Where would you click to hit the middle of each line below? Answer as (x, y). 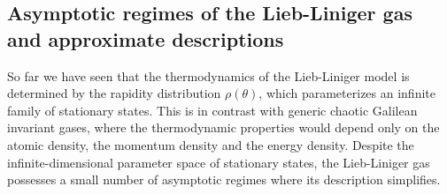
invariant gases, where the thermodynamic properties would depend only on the (223, 127)
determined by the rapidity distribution (114, 93)
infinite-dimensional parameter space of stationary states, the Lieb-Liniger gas (219, 162)
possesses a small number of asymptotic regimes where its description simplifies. (224, 179)
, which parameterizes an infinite (347, 93)
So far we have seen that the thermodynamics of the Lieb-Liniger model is (208, 75)
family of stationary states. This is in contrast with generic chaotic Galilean (212, 110)
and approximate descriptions (146, 38)
